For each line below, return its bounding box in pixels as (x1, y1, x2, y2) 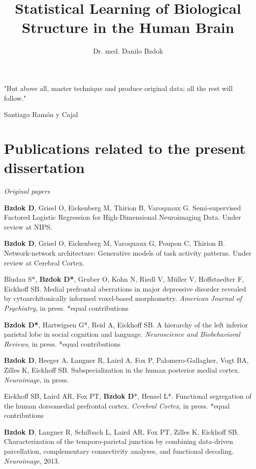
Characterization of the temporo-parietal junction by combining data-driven (4, 436, 233, 446)
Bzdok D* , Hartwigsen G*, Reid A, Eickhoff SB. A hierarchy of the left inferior (4, 319, 248, 329)
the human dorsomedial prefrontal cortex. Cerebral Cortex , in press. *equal (4, 400, 230, 410)
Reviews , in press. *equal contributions (4, 338, 121, 349)
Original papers (4, 186, 50, 196)
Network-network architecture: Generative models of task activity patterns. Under (4, 247, 252, 258)
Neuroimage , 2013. (4, 455, 60, 466)
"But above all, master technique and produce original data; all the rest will (4, 83, 233, 93)
